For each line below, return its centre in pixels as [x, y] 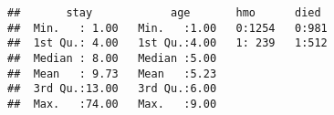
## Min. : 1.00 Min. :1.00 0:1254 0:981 [167, 28]
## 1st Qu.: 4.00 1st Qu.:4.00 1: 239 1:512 [167, 43]
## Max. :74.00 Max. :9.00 [112, 104]
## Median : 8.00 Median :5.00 [112, 58]
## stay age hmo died [164, 13]
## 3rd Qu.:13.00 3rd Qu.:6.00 [112, 89]
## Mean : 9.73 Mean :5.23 [112, 73]
